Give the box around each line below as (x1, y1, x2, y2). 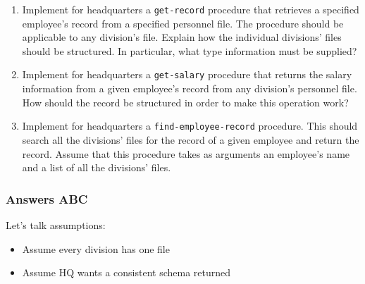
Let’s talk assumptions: (6, 217, 106, 232)
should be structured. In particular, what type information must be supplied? (22, 43, 357, 58)
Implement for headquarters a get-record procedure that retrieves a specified (22, 2, 359, 16)
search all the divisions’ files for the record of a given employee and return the (22, 132, 359, 147)
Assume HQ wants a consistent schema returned (22, 265, 231, 280)
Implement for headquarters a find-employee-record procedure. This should (22, 118, 358, 133)
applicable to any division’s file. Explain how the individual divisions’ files (22, 30, 342, 44)
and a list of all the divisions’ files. (22, 160, 171, 175)
